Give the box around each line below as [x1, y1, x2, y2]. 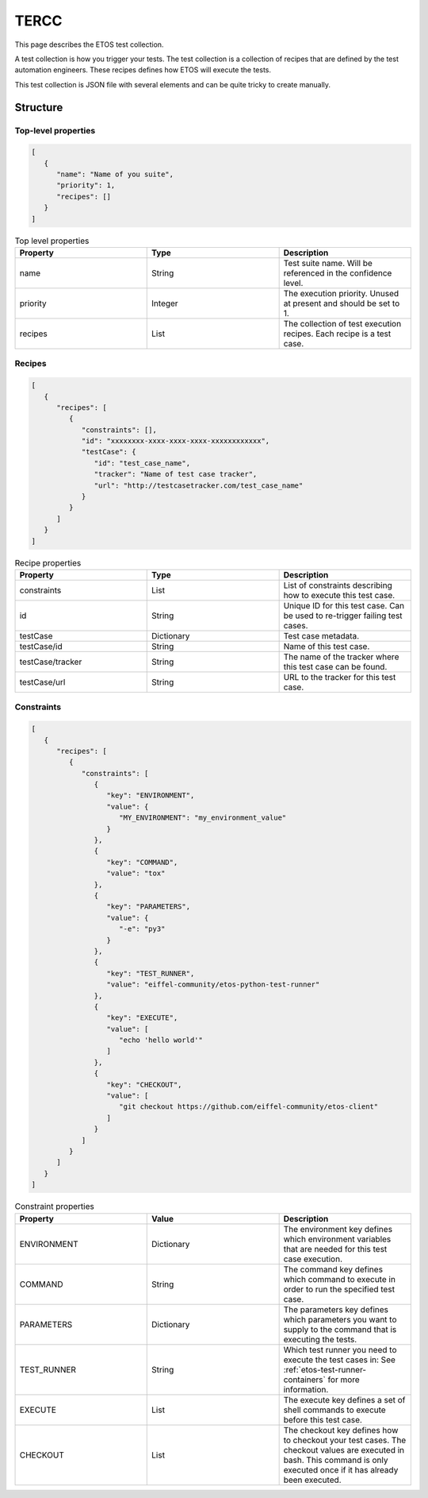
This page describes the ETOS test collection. [14, 40, 164, 49]
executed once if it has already [283, 1464, 399, 1475]
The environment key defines [283, 1223, 392, 1234]
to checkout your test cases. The [283, 1434, 407, 1446]
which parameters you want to [283, 1314, 397, 1325]
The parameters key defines [283, 1303, 388, 1315]
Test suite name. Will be [283, 257, 373, 268]
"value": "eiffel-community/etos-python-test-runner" [106, 980, 320, 989]
